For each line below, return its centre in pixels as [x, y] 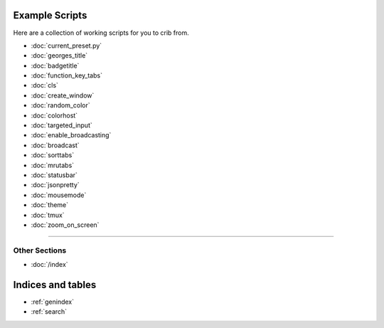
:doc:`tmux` [48, 215]
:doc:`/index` [49, 265]
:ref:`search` [49, 312]
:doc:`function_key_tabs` [67, 75]
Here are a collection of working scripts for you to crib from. [101, 33]
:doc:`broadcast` [55, 145]
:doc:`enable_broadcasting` [71, 135]
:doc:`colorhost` [54, 115]
